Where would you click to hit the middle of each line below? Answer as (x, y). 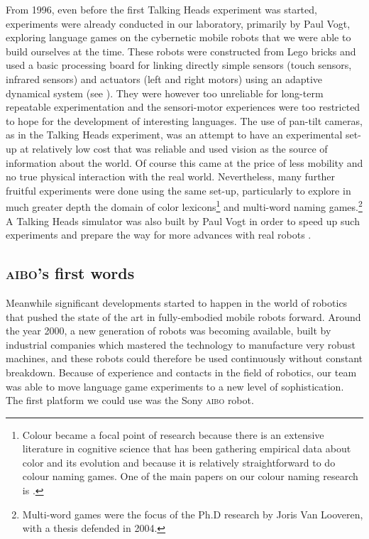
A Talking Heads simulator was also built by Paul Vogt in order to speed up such (183, 220)
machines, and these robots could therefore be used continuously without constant (184, 358)
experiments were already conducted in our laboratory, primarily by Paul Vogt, (178, 23)
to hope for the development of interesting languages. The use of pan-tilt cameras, (184, 120)
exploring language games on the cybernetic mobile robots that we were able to (178, 37)
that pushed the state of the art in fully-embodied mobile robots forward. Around (183, 316)
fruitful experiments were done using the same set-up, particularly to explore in (178, 190)
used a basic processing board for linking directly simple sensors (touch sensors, (179, 65)
